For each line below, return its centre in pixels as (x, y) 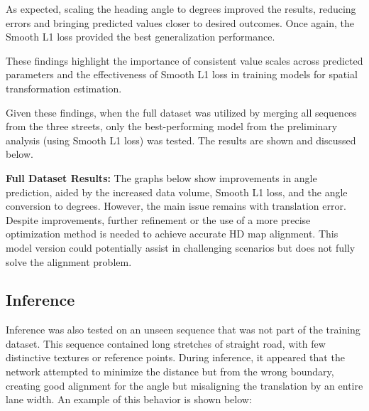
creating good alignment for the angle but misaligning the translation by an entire (184, 385)
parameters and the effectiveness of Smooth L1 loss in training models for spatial (182, 74)
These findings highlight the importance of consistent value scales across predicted (184, 60)
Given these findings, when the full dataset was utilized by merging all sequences (181, 112)
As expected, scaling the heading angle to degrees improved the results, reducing (181, 9)
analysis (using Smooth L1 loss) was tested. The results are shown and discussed (181, 140)
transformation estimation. (64, 88)
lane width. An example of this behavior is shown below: (129, 399)
